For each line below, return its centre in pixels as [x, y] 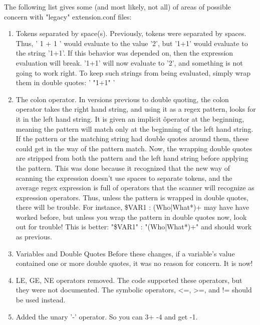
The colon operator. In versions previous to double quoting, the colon [122, 99]
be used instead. [41, 300]
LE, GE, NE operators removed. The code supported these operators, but [129, 280]
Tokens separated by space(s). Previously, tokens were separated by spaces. [131, 33]
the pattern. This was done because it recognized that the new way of [123, 168]
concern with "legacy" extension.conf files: [68, 16]
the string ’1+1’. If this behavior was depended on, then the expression [124, 53]
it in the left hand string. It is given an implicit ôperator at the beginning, [130, 118]
